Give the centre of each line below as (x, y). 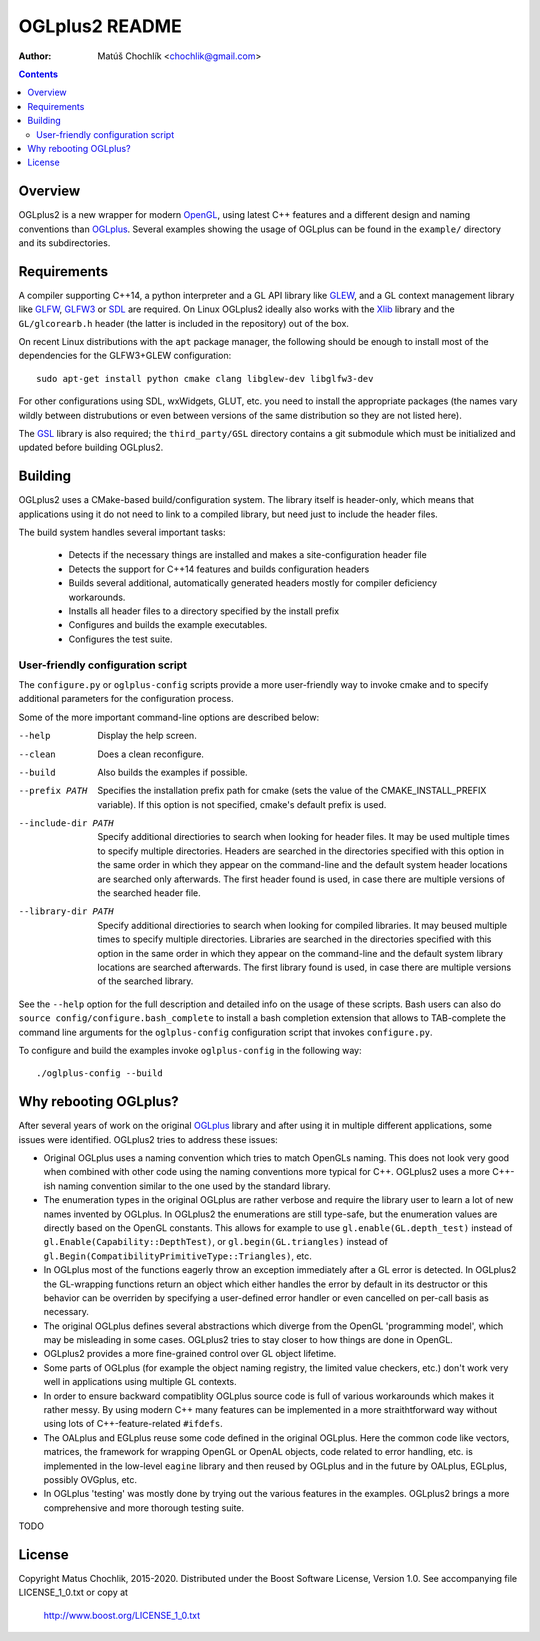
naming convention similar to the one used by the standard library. (194, 1186)
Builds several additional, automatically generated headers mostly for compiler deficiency (253, 583)
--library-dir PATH (66, 911)
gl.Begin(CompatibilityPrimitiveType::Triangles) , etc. (177, 1256)
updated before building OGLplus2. (91, 447)
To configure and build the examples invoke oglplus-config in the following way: (190, 1050)
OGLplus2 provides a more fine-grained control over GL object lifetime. (190, 1354)
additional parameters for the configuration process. (126, 699)
